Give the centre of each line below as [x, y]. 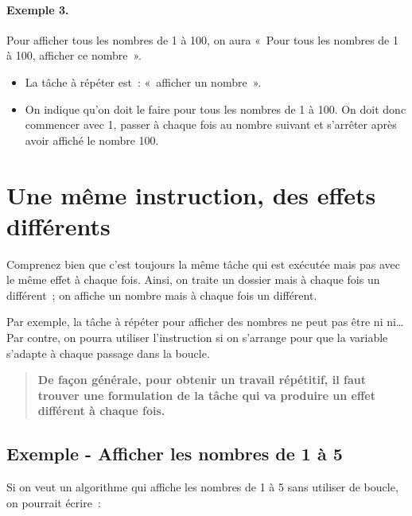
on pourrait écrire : [54, 502]
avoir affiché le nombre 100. [92, 140]
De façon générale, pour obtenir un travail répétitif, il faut [202, 380]
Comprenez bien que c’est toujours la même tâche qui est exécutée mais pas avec [204, 264]
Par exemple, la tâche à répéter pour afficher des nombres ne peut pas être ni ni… [205, 322]
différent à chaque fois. [101, 411]
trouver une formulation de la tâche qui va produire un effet [206, 395]
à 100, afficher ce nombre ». [74, 55]
